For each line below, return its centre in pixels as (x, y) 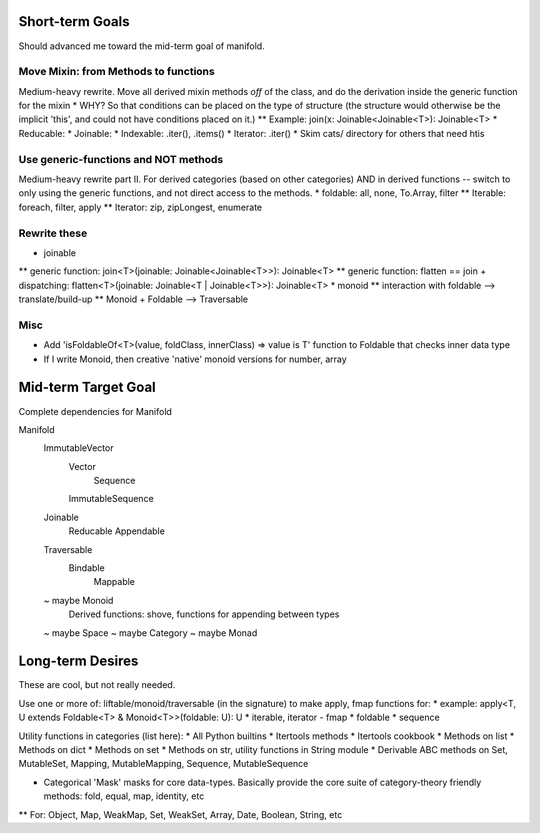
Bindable (86, 568)
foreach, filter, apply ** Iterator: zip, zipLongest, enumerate (140, 207)
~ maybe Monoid (78, 600)
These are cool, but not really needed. (97, 685)
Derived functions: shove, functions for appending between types (204, 614)
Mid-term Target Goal (87, 387)
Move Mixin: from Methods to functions (116, 72)
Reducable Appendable (116, 531)
